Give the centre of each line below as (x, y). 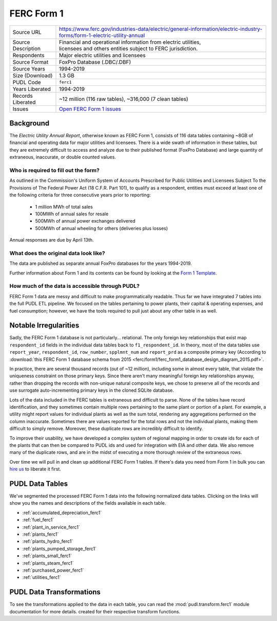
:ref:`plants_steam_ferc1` (48, 563)
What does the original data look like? (57, 253)
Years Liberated (32, 89)
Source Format (31, 62)
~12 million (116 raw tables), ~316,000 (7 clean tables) (124, 99)
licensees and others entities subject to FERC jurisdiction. (128, 48)
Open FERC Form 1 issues (90, 109)
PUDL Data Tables (39, 483)
